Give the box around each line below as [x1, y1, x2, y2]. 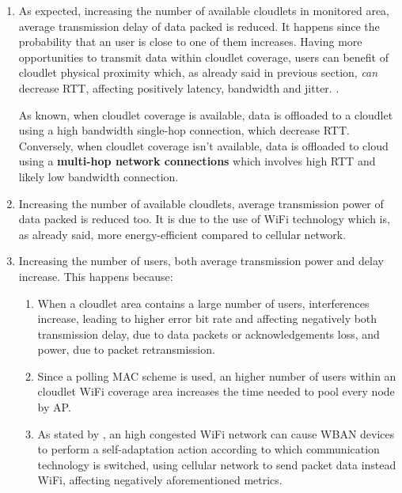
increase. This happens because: [18, 267, 173, 284]
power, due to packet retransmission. [37, 341, 215, 358]
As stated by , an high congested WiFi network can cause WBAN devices [37, 425, 395, 442]
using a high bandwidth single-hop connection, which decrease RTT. [18, 122, 350, 138]
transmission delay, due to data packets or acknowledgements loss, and [37, 325, 380, 342]
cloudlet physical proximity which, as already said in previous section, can [18, 64, 378, 81]
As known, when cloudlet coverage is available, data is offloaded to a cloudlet [18, 106, 393, 123]
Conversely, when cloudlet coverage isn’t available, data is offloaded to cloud [18, 137, 389, 154]
